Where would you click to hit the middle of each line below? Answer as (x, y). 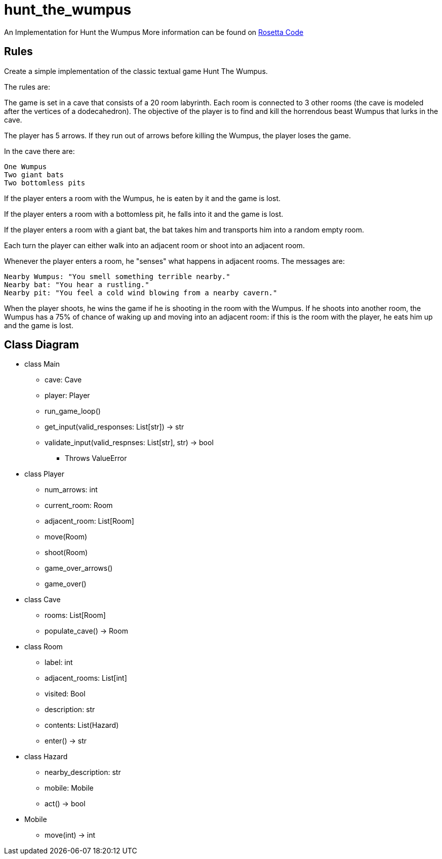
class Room (44, 647)
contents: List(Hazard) (82, 725)
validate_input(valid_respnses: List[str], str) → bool (129, 443)
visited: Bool (65, 694)
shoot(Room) (66, 553)
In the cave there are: (39, 151)
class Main (42, 364)
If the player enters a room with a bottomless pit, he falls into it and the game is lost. (144, 214)
